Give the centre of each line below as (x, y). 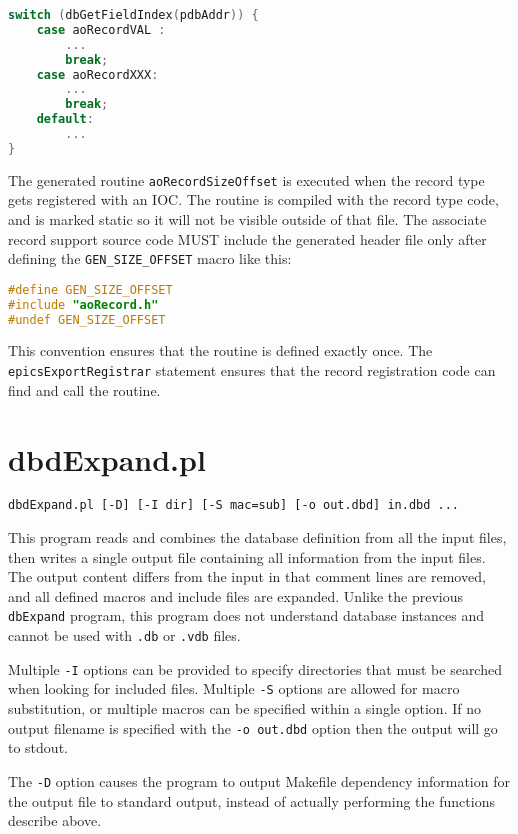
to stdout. (38, 747)
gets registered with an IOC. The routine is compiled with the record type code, (253, 199)
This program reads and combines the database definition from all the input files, (257, 537)
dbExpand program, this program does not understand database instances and (246, 615)
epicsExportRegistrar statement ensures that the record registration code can (252, 370)
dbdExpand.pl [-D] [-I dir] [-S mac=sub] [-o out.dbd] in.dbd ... (234, 505)
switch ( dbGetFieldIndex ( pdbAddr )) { (133, 15)
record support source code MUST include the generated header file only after (247, 238)
